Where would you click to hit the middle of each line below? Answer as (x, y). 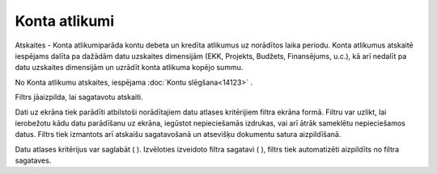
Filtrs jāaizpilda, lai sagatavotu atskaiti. (79, 97)
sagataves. (33, 160)
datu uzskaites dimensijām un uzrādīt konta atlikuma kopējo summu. (129, 68)
